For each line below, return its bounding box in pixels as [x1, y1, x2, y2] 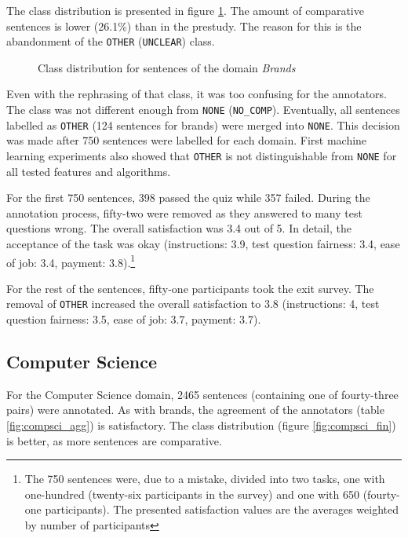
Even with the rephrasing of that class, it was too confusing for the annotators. [6, 86, 388, 102]
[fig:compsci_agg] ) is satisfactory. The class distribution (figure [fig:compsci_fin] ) [6, 417, 396, 434]
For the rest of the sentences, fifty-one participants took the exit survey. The [6, 280, 374, 296]
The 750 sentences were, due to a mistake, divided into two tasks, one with [24, 470, 385, 487]
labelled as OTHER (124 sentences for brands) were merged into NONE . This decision [6, 116, 400, 133]
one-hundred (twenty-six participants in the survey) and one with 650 [24, 485, 359, 502]
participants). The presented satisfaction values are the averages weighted [45, 501, 399, 518]
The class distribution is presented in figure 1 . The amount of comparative [6, 2, 364, 18]
